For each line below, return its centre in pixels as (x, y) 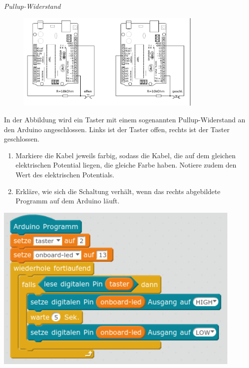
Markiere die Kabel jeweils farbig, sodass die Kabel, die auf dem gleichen (125, 155)
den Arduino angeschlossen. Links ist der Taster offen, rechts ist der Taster (117, 129)
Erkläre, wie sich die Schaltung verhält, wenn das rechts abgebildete (118, 191)
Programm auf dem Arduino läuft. (67, 201)
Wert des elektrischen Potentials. (65, 175)
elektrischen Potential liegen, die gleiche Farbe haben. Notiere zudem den (126, 165)
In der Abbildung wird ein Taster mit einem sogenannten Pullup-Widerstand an (125, 120)
